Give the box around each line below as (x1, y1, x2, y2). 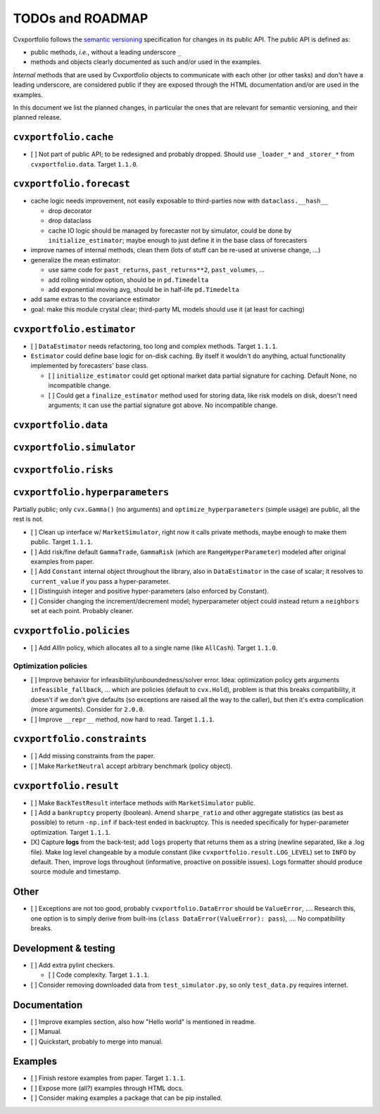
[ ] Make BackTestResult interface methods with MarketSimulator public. (30, 798, 256, 807)
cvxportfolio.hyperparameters (13, 486, 170, 498)
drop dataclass (48, 217, 91, 225)
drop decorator (48, 206, 92, 215)
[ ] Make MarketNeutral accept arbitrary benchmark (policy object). (30, 762, 233, 770)
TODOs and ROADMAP (13, 11, 148, 26)
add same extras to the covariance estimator (30, 295, 160, 304)
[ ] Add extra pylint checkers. (30, 961, 115, 970)
